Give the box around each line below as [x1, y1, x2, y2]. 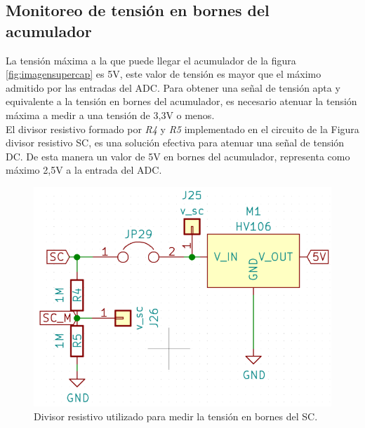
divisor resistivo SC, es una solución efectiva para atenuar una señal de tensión [6, 135, 345, 150]
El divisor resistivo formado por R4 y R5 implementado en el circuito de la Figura [6, 121, 359, 136]
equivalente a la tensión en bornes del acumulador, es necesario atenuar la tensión [6, 94, 357, 109]
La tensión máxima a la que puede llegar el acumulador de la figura [6, 53, 296, 67]
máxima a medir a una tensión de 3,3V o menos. [6, 107, 215, 122]
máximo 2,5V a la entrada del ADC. [6, 163, 162, 177]
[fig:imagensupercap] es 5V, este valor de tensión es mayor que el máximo [6, 67, 321, 81]
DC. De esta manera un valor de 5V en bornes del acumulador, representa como [6, 149, 350, 163]
